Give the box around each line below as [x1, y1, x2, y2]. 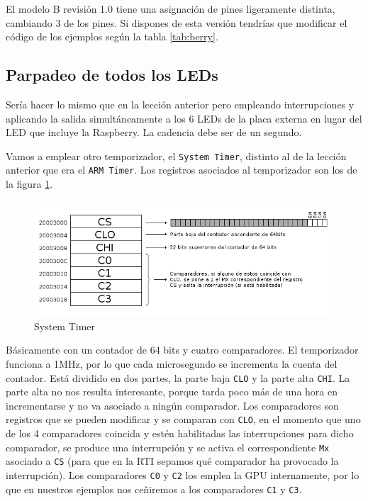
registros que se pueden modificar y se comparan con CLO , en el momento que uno [6, 412, 361, 427]
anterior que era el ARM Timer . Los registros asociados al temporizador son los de [6, 162, 357, 177]
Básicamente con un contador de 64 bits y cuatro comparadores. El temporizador [6, 342, 359, 357]
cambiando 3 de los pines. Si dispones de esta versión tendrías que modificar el [6, 15, 347, 30]
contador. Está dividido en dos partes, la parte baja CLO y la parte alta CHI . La [6, 370, 350, 385]
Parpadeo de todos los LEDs [6, 64, 218, 86]
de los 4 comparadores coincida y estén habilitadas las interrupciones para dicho [6, 426, 354, 441]
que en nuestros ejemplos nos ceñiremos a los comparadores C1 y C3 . [6, 481, 302, 496]
